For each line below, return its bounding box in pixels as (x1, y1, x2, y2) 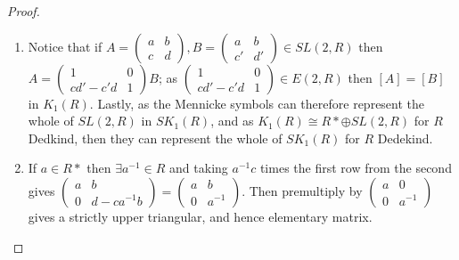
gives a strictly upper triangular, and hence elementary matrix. (28, 207, 373, 225)
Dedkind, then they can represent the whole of (28, 128, 283, 147)
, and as (210, 111, 254, 130)
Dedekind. (377, 128, 433, 147)
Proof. (7, 2, 40, 20)
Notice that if (28, 37, 102, 55)
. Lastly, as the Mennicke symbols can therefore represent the (89, 93, 425, 112)
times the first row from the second (259, 158, 452, 177)
